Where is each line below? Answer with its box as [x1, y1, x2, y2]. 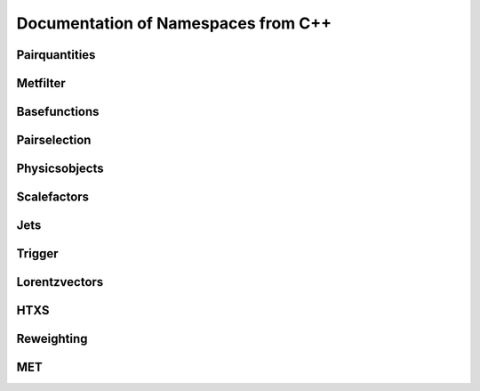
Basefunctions [16, 104, 100, 119]
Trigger [16, 246, 59, 262]
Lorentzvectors [16, 274, 104, 289]
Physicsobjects [16, 161, 104, 176]
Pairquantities [16, 47, 96, 62]
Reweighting [16, 331, 88, 346]
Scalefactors [16, 190, 89, 205]
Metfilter [16, 76, 66, 91]
